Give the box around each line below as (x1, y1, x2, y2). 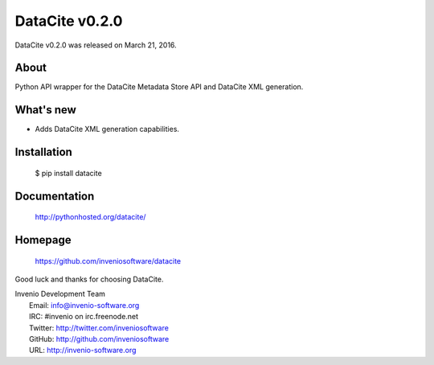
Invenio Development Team (14, 289, 106, 299)
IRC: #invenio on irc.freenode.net (29, 312, 139, 322)
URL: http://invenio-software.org (29, 346, 137, 355)
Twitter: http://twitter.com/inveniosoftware (29, 322, 169, 333)
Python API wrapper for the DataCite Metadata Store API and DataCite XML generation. (14, 82, 304, 92)
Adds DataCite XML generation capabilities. (35, 125, 180, 134)
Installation (14, 146, 72, 159)
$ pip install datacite (35, 168, 102, 178)
